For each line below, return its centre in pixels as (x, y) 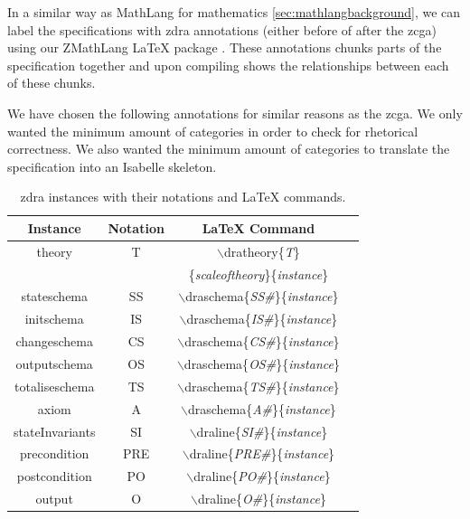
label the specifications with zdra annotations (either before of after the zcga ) (222, 29)
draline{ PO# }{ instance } (262, 476)
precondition (55, 453)
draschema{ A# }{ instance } (262, 408)
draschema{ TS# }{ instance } (262, 386)
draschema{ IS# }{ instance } (262, 319)
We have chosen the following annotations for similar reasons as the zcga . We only (235, 113)
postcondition (54, 476)
